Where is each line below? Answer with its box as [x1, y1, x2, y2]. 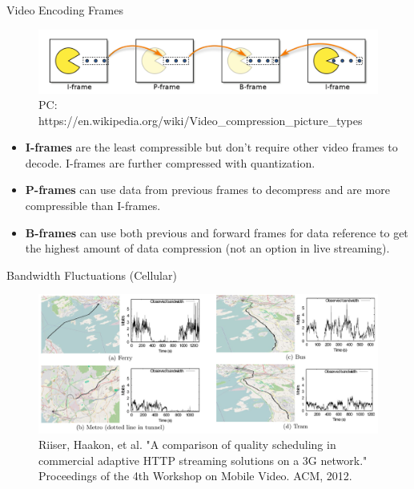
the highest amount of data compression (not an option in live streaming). [25, 240, 390, 257]
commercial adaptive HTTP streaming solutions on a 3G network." [38, 451, 368, 468]
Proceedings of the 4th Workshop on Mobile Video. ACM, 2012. [38, 467, 352, 484]
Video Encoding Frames [6, 2, 123, 18]
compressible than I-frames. [25, 197, 161, 214]
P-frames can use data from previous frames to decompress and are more [25, 181, 390, 198]
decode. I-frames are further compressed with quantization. [25, 154, 316, 171]
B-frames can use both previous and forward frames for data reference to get [25, 224, 408, 240]
